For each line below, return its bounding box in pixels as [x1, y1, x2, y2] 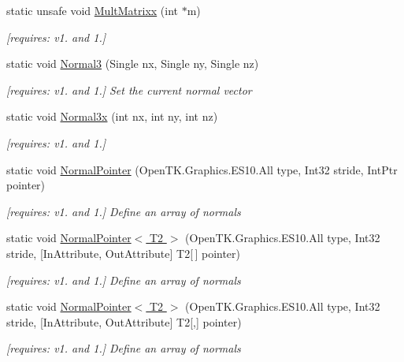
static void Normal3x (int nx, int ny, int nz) [6, 108, 218, 125]
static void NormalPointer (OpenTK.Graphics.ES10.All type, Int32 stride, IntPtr [6, 161, 398, 177]
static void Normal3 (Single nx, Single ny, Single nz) [6, 55, 259, 72]
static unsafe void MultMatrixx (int [6, 2, 179, 18]
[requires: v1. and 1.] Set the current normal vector [6, 81, 252, 98]
